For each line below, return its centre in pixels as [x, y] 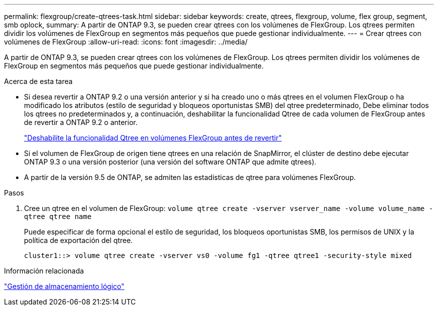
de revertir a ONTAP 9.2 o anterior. [81, 122]
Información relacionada [44, 271]
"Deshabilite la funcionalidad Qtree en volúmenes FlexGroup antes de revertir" [153, 138]
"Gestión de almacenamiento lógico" [64, 286]
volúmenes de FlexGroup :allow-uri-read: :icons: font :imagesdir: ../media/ [126, 42]
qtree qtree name [58, 216]
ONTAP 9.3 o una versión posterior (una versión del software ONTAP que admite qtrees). [170, 162]
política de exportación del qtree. [78, 240]
